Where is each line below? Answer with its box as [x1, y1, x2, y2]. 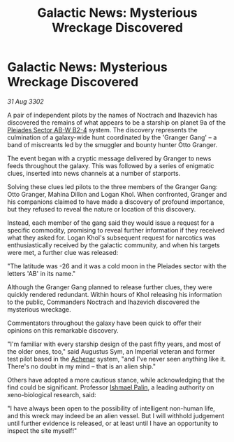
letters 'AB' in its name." [7, 269, 76, 277]
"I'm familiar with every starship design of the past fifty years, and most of [7, 340, 221, 348]
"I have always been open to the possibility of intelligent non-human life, [7, 404, 215, 413]
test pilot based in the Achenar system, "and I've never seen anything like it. [7, 354, 226, 363]
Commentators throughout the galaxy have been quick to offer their [7, 319, 202, 327]
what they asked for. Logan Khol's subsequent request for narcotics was [7, 233, 217, 242]
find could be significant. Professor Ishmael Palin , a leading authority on [7, 383, 214, 392]
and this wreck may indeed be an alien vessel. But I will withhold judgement [7, 411, 225, 420]
